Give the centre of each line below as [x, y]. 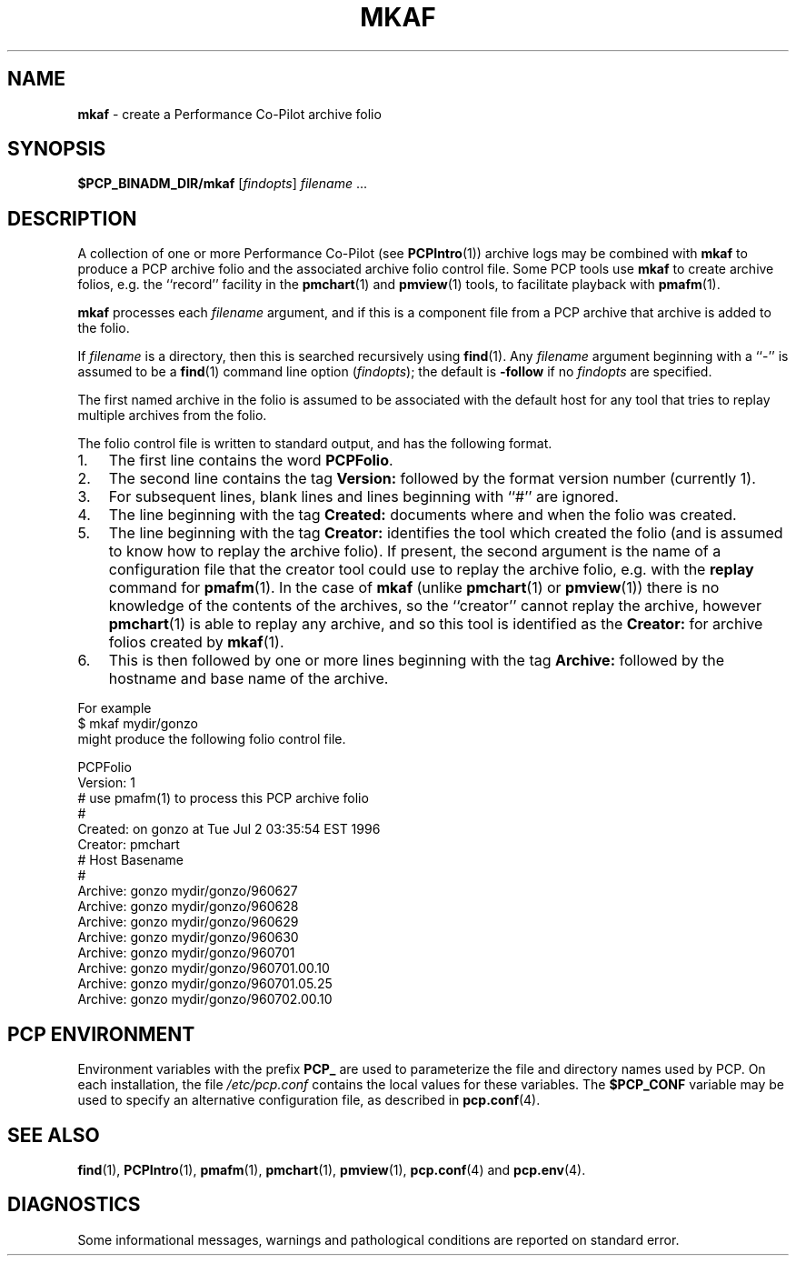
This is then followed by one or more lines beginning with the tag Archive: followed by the [417, 661]
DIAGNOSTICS [74, 1205]
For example [114, 708]
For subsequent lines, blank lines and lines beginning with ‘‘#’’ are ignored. [363, 497]
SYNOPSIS [57, 149]
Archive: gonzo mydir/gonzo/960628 [188, 907]
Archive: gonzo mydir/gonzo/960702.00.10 [205, 999]
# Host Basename [131, 860]
